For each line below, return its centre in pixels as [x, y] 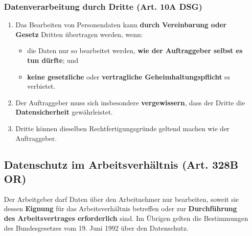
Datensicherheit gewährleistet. [64, 112]
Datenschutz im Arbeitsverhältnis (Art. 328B [121, 164]
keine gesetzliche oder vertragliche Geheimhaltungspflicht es [129, 76]
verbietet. [41, 86]
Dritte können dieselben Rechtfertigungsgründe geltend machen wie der [122, 128]
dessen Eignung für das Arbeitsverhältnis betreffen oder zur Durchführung [121, 208]
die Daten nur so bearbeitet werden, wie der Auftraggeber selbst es [135, 50]
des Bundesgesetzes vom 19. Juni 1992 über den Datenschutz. [96, 227]
